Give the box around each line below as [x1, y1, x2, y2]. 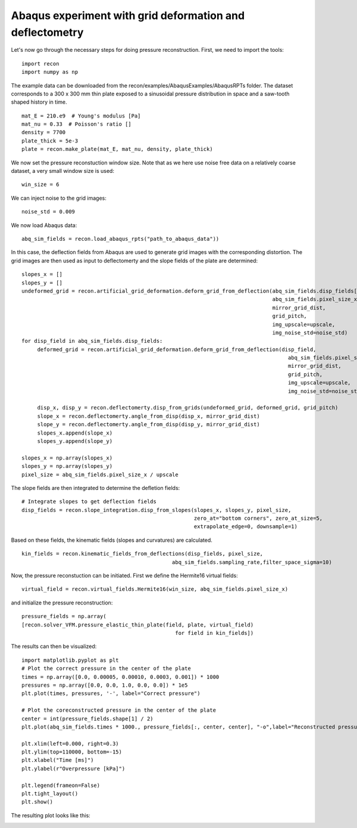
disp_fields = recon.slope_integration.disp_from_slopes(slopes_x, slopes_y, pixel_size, [21, 507, 292, 513]
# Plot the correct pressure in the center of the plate [21, 665, 192, 672]
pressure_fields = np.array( [21, 613, 107, 620]
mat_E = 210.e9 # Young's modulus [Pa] [21, 112, 141, 119]
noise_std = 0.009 [21, 209, 76, 215]
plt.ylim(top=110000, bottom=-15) [21, 749, 122, 755]
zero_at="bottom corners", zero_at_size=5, [193, 515, 323, 522]
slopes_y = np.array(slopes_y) [21, 463, 113, 470]
